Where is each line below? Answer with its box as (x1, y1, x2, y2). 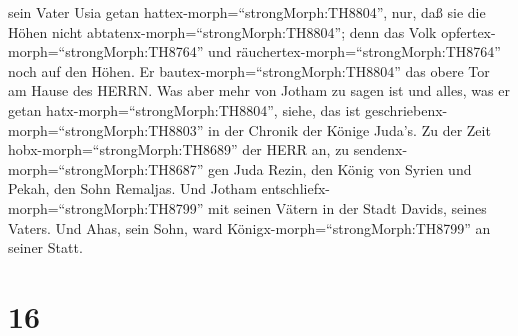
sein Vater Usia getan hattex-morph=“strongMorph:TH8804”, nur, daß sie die (8, 2, 486, 22)
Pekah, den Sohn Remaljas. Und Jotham (8, 178, 257, 199)
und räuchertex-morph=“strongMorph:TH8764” (208, 41, 501, 62)
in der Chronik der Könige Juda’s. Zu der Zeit (208, 119, 491, 140)
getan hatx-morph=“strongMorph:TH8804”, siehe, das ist (8, 99, 361, 120)
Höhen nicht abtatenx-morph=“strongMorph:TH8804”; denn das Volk (8, 21, 437, 42)
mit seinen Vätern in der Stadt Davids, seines (208, 197, 487, 218)
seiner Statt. (8, 237, 83, 258)
